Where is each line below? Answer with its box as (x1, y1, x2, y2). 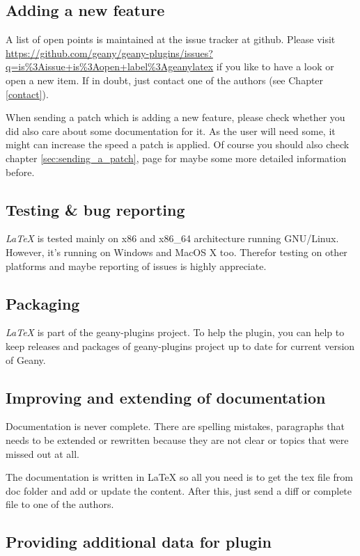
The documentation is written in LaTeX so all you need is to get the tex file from (6, 470, 354, 484)
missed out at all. (6, 446, 79, 461)
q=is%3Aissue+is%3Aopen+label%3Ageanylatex (6, 59, 214, 74)
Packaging (6, 292, 80, 314)
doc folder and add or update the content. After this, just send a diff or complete (6, 483, 352, 498)
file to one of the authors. (6, 497, 114, 511)
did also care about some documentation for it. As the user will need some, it (6, 123, 336, 138)
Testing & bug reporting (6, 198, 185, 220)
